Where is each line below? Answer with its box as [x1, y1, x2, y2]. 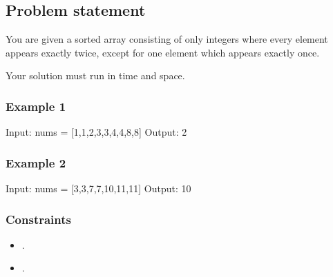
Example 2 [6, 154, 66, 171]
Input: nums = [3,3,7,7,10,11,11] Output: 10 [6, 181, 191, 196]
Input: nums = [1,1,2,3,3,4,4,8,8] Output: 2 [6, 125, 187, 139]
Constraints [6, 210, 71, 227]
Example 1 [6, 97, 66, 114]
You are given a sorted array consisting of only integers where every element [6, 32, 328, 46]
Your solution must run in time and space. [6, 68, 185, 83]
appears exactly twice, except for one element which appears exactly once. [6, 45, 320, 59]
